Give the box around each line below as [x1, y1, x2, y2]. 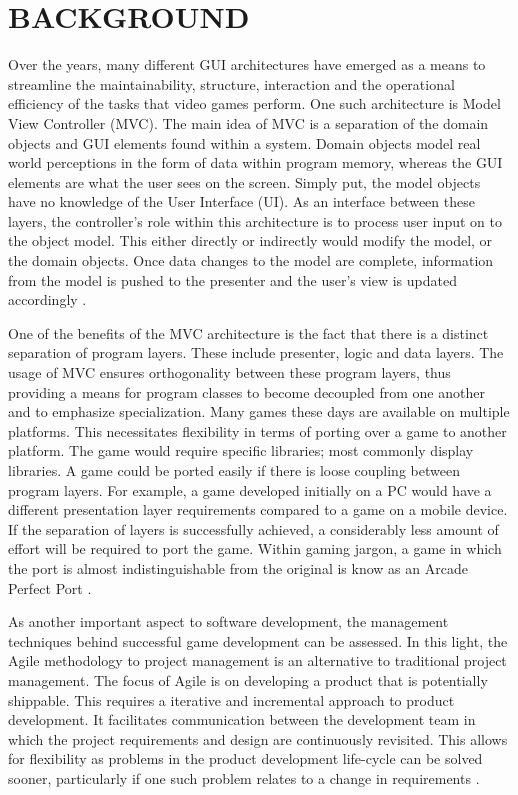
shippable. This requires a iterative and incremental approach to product [8, 689, 455, 710]
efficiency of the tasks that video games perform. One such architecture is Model [8, 93, 501, 114]
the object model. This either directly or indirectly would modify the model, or [8, 230, 493, 251]
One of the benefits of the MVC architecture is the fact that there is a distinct [8, 322, 489, 343]
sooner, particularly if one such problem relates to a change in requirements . [8, 767, 480, 788]
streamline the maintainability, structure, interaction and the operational [8, 73, 455, 94]
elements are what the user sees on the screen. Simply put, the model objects [8, 171, 481, 192]
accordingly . [8, 289, 87, 310]
